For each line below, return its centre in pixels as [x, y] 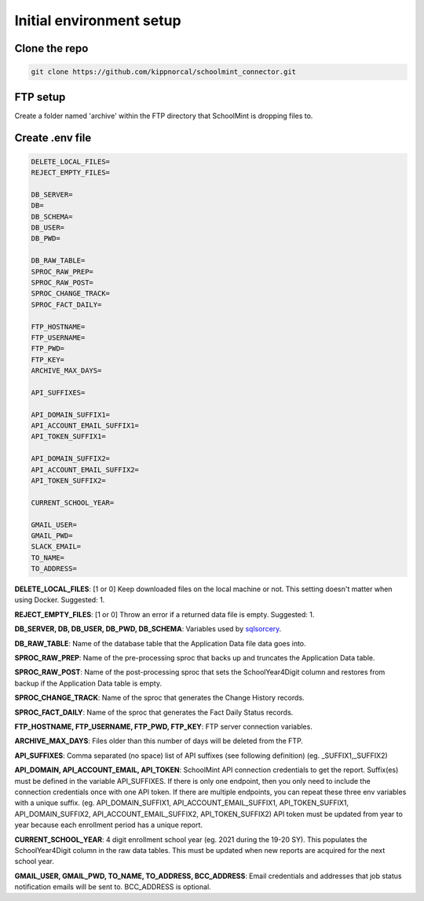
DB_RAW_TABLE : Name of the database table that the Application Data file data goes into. [160, 643]
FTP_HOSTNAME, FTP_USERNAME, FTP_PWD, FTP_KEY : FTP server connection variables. [164, 726]
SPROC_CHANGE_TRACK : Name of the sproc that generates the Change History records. [160, 698]
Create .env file [53, 138]
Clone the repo [51, 48]
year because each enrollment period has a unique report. [109, 825]
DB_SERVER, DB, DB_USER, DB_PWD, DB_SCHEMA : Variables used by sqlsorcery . [148, 629]
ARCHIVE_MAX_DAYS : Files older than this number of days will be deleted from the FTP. [159, 741]
